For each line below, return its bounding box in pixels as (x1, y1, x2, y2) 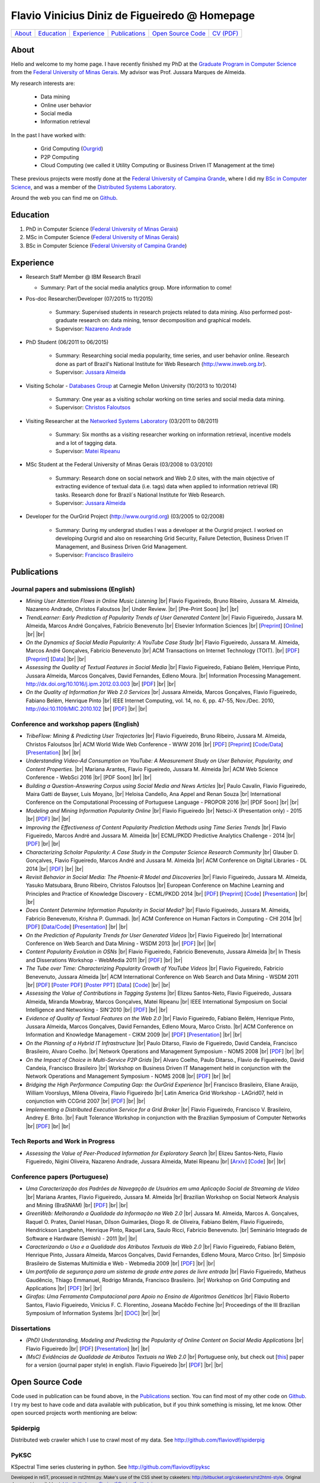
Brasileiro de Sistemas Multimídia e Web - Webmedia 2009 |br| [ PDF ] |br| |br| (25, 1259, 216, 1266)
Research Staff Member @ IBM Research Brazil (25, 273, 141, 280)
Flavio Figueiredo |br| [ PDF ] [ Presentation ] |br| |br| (25, 1345, 150, 1352)
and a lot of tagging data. (55, 439, 117, 446)
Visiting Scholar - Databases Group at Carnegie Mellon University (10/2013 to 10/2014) (25, 382, 237, 389)
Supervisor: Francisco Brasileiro (55, 551, 133, 558)
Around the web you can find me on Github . (11, 195, 118, 202)
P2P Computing (40, 153, 79, 160)
